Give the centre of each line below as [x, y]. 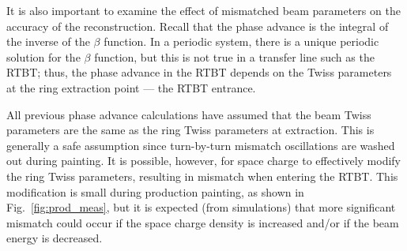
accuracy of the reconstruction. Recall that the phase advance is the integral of [198, 26]
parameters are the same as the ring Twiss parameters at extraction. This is [190, 130]
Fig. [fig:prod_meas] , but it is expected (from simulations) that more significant [201, 207]
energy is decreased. [55, 238]
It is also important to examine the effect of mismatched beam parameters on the [203, 10]
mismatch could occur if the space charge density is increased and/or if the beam [203, 222]
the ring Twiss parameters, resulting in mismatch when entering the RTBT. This [202, 176]
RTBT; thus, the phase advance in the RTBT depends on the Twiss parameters [199, 72]
